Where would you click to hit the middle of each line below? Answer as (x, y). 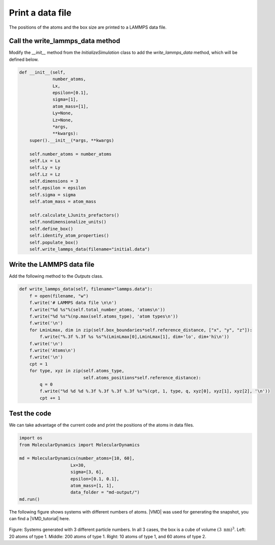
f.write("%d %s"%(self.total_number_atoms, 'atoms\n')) (97, 309)
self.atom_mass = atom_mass (63, 202)
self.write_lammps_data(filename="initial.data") (90, 249)
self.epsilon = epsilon (58, 188)
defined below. (24, 59)
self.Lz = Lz (45, 174)
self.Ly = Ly (45, 167)
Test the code (30, 413)
